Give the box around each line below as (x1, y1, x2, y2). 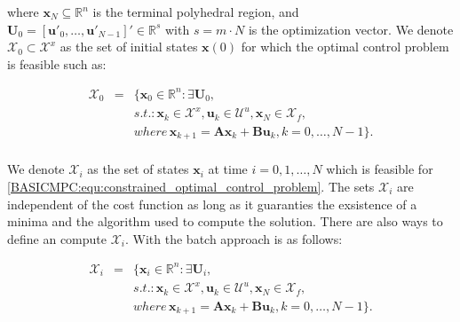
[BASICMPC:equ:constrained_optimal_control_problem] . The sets (7, 177, 375, 195)
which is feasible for (326, 160, 433, 178)
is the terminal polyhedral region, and (92, 3, 299, 20)
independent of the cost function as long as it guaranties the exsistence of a (7, 194, 417, 213)
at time (208, 160, 248, 178)
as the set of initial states (59, 37, 198, 56)
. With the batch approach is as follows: (125, 229, 343, 247)
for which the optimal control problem (241, 37, 449, 56)
